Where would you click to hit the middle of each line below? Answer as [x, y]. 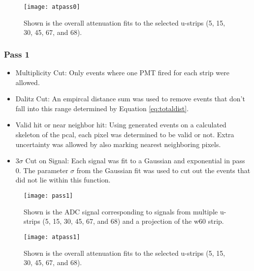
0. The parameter [42, 170]
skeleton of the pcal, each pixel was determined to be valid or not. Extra [125, 135]
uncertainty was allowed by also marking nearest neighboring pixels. [118, 144]
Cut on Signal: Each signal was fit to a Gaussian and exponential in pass [135, 161]
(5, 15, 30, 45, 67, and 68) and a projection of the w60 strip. [133, 221]
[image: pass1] [48, 196]
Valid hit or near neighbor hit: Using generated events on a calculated [121, 125]
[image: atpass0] [52, 7]
